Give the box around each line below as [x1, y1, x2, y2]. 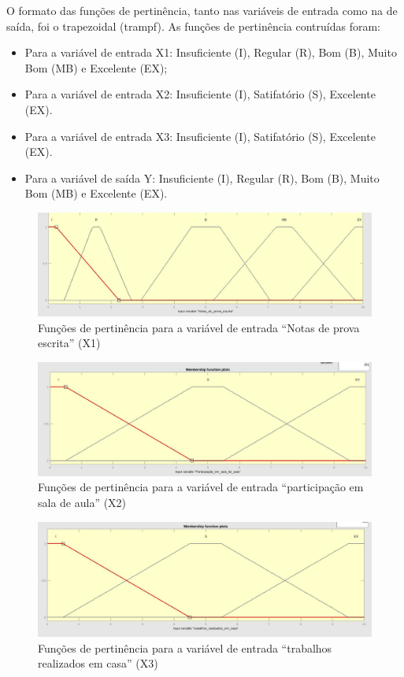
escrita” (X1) [38, 335, 101, 351]
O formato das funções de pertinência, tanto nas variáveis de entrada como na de [6, 2, 398, 18]
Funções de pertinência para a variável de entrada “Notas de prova [38, 319, 360, 335]
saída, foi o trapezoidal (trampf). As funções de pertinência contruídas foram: [6, 17, 380, 34]
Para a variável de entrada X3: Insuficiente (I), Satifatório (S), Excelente [24, 128, 376, 144]
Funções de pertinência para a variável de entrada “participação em [38, 479, 364, 495]
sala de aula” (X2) [38, 494, 127, 510]
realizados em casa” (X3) [38, 655, 158, 671]
